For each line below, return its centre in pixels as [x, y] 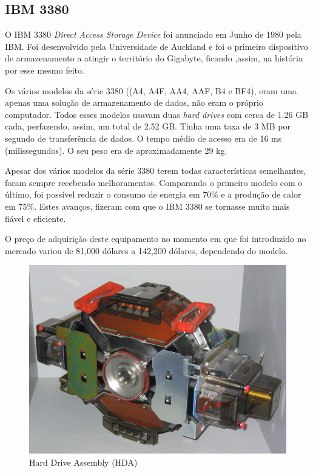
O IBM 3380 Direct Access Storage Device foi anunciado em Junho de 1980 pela [153, 34]
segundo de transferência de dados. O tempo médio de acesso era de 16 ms [143, 138]
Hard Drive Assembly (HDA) [83, 462]
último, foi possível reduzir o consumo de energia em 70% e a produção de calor [153, 194]
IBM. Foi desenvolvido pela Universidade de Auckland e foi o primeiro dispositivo [156, 46]
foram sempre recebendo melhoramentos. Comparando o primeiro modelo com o [154, 182]
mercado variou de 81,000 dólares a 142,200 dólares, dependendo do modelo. [146, 250]
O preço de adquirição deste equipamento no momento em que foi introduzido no [156, 239]
